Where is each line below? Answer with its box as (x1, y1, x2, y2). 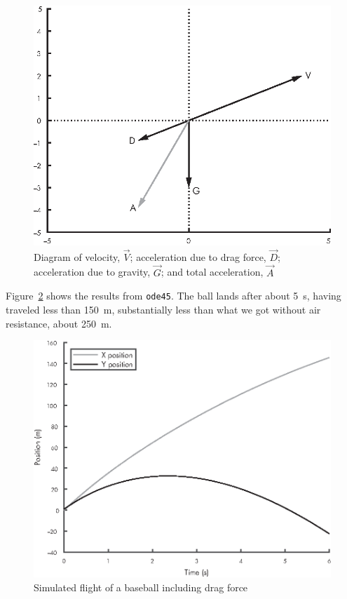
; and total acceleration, (161, 264, 264, 279)
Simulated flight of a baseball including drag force (34, 579, 248, 594)
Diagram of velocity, (34, 249, 121, 264)
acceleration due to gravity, (34, 264, 151, 279)
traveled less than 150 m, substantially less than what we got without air (6, 302, 321, 316)
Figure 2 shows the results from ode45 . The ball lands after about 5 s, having (6, 288, 341, 303)
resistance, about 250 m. (6, 316, 112, 330)
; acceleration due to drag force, (130, 249, 266, 264)
